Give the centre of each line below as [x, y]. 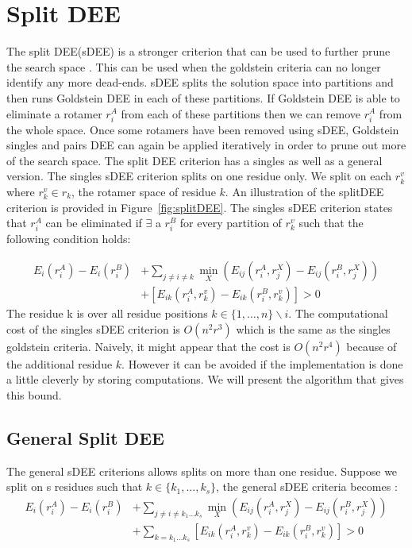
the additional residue [60, 363]
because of [372, 346]
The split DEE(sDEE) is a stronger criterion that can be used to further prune [198, 51]
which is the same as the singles [313, 328]
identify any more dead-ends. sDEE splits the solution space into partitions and [200, 82]
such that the [331, 223]
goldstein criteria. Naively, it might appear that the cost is [148, 346]
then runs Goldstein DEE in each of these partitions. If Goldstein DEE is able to [203, 97]
